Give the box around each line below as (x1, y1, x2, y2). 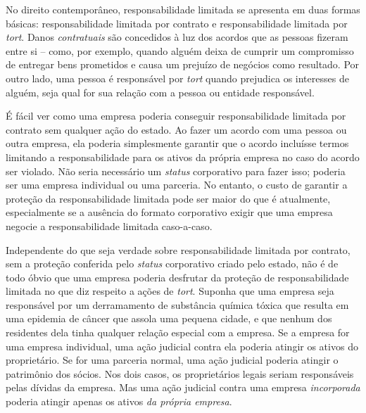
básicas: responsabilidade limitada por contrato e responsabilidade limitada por (6, 15, 348, 30)
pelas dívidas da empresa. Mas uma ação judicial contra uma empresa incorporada (6, 380, 360, 395)
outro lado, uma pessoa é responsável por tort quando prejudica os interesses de (6, 70, 349, 85)
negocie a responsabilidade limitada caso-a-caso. (6, 218, 213, 233)
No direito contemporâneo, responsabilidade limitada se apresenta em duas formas (6, 2, 360, 16)
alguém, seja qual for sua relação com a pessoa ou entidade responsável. (6, 84, 315, 99)
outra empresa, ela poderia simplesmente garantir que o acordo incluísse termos (6, 136, 349, 151)
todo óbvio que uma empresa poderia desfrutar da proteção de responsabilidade (6, 269, 349, 284)
